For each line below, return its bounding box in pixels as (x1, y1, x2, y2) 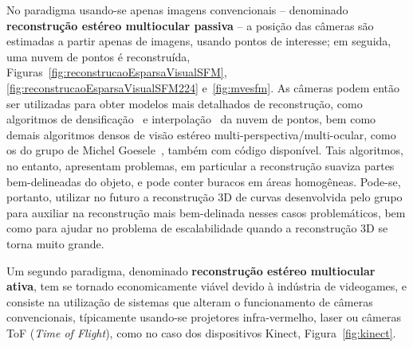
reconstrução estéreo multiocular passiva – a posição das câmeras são (6, 17, 374, 33)
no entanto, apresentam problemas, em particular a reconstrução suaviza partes (6, 157, 395, 173)
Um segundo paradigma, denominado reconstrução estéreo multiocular (6, 262, 376, 279)
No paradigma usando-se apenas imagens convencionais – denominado (6, 2, 348, 18)
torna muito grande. (6, 235, 104, 251)
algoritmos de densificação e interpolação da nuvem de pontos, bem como (6, 111, 376, 127)
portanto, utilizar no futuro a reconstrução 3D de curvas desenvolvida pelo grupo (6, 189, 403, 205)
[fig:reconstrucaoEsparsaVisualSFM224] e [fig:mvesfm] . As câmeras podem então (6, 79, 400, 96)
